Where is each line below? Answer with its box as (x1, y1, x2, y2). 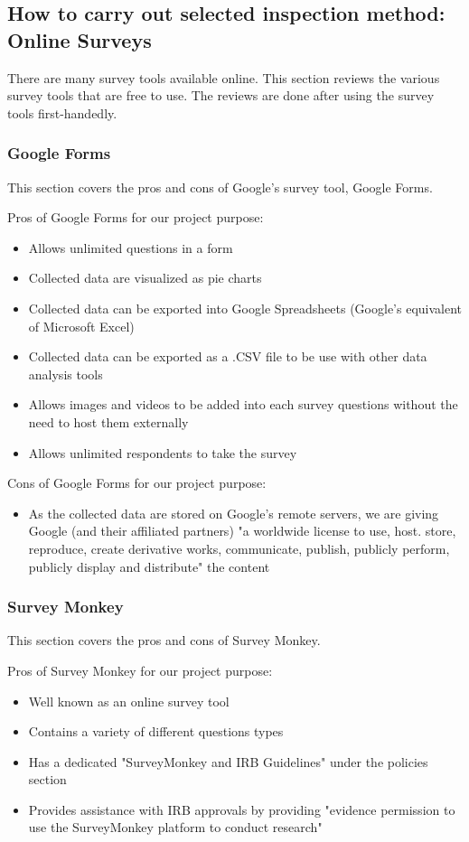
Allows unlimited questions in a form (28, 238, 233, 257)
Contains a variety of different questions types (28, 722, 284, 741)
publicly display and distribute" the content (28, 557, 270, 575)
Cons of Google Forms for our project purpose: (7, 473, 267, 492)
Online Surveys (7, 25, 152, 53)
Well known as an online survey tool (28, 691, 230, 710)
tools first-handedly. (7, 103, 117, 122)
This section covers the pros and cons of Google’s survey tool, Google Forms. (7, 177, 433, 196)
